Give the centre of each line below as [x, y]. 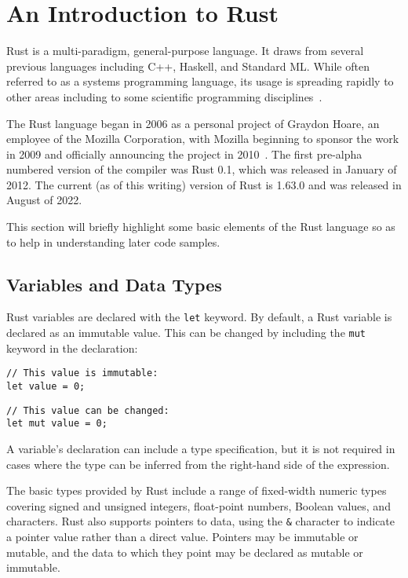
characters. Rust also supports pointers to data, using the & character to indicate [201, 521]
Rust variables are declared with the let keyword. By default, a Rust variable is [199, 317]
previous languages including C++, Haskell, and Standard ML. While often [188, 66]
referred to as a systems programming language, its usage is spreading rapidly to [200, 81]
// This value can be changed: [88, 410]
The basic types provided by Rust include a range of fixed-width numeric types [197, 490]
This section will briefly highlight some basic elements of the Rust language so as [201, 227]
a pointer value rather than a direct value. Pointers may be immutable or [182, 537]
